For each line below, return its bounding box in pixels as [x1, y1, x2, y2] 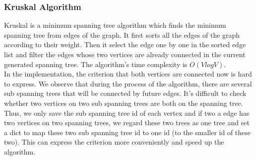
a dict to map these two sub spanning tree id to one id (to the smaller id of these [4, 127, 251, 137]
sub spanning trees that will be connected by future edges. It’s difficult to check [4, 88, 247, 98]
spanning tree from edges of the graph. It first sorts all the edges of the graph [4, 29, 240, 40]
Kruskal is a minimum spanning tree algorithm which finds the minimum [4, 20, 226, 30]
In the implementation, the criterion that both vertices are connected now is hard [4, 69, 252, 79]
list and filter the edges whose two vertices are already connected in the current [4, 49, 246, 59]
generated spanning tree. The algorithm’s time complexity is [4, 59, 188, 69]
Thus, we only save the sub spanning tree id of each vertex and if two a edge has [4, 107, 250, 118]
